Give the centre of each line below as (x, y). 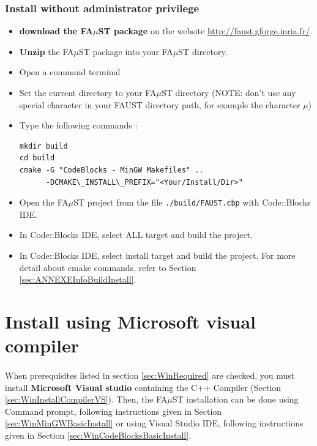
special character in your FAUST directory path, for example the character (160, 104)
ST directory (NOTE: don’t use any (229, 92)
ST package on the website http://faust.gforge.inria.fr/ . (205, 31)
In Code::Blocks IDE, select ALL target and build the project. (136, 235)
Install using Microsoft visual (131, 321)
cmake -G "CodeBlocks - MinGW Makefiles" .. (111, 170)
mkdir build (43, 146)
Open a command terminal (70, 72)
